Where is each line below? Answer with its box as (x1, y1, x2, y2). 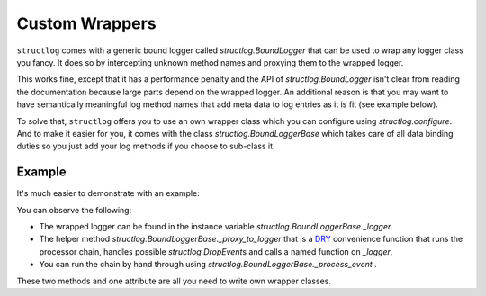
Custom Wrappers (16, 13, 157, 33)
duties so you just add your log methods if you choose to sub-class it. (16, 140, 275, 152)
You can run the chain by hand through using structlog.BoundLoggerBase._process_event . (39, 259, 377, 270)
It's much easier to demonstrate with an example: (16, 188, 200, 199)
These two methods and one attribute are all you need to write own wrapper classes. (16, 275, 332, 286)
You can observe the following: (16, 204, 132, 215)
